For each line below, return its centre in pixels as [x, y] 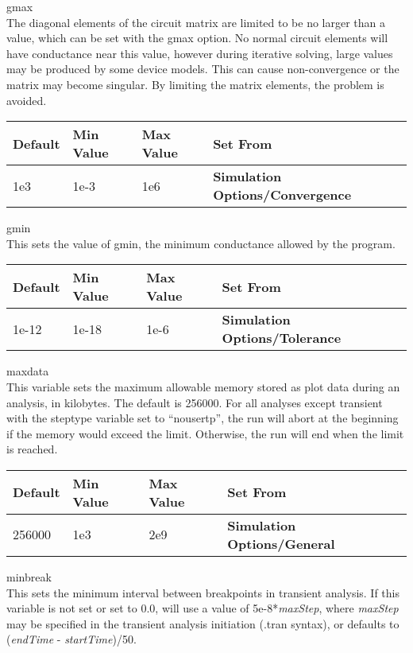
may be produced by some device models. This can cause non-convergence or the [203, 69]
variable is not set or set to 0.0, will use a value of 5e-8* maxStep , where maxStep [203, 608]
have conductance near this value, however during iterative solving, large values [200, 53]
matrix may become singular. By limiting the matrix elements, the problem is [195, 84]
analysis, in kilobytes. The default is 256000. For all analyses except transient [195, 402]
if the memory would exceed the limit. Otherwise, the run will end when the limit [205, 433]
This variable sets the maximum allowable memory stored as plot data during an [203, 386]
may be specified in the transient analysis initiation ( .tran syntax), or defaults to [203, 623]
